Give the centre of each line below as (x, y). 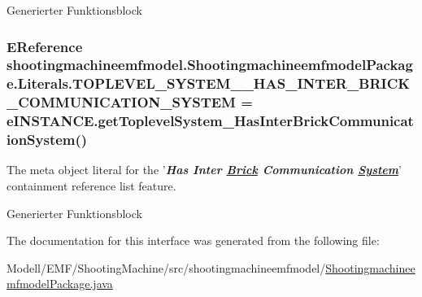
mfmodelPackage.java (60, 284)
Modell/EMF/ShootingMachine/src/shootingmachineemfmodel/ (166, 267)
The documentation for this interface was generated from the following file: (193, 240)
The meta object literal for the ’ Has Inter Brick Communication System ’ (204, 170)
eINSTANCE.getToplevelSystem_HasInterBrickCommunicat (210, 121)
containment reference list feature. (91, 186)
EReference (45, 46)
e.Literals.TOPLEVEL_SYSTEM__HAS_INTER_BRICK (209, 83)
